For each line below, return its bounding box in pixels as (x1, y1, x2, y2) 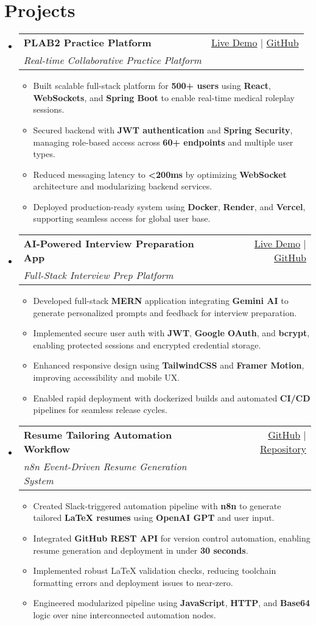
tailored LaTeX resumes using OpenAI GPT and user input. (33, 511, 275, 524)
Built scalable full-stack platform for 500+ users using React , (33, 79, 271, 92)
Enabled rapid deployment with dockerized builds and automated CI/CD (33, 391, 311, 404)
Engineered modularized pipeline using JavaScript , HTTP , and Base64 (33, 596, 311, 609)
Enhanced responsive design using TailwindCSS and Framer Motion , (33, 359, 304, 372)
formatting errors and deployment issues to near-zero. (33, 576, 233, 588)
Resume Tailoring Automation (23, 427, 172, 442)
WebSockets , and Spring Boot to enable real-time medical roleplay (33, 91, 295, 104)
